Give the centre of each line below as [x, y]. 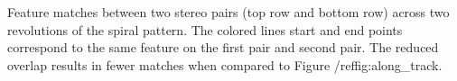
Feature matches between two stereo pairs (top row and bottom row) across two [228, 12]
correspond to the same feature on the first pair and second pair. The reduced [223, 47]
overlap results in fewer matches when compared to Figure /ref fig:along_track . [225, 64]
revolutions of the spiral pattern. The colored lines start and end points [205, 29]
